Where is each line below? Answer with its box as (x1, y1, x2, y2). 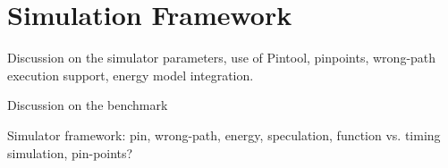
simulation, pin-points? (7, 143, 133, 162)
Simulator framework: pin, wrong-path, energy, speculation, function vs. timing (7, 125, 441, 144)
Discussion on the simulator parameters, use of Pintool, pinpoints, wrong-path (7, 48, 436, 67)
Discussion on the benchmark (7, 96, 168, 114)
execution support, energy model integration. (7, 65, 254, 84)
